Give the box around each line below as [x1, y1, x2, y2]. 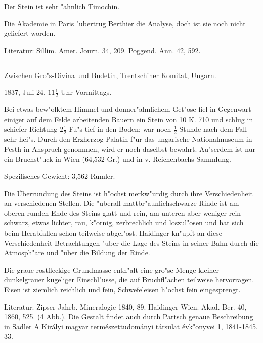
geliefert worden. [4, 28, 56, 39]
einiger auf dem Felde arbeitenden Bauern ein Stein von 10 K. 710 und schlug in [4, 113, 253, 124]
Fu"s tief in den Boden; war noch [69, 124, 171, 134]
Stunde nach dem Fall [179, 124, 247, 134]
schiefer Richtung [4, 124, 58, 134]
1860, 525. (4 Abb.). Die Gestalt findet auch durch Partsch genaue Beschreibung [4, 311, 253, 322]
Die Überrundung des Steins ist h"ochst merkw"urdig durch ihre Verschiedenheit [4, 187, 253, 198]
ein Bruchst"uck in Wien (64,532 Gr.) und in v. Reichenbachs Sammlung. [4, 154, 231, 164]
